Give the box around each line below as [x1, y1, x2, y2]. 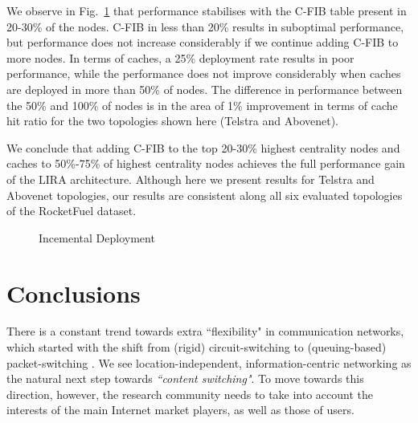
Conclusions [6, 276, 141, 309]
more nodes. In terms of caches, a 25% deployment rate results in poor [6, 49, 354, 66]
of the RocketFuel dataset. [6, 202, 137, 219]
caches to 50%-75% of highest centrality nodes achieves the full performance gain [6, 155, 405, 172]
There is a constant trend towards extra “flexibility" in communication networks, [6, 323, 404, 340]
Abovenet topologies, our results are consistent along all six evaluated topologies [6, 186, 403, 203]
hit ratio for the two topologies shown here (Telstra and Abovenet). [6, 112, 338, 129]
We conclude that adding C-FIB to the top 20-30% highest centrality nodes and [6, 139, 400, 156]
